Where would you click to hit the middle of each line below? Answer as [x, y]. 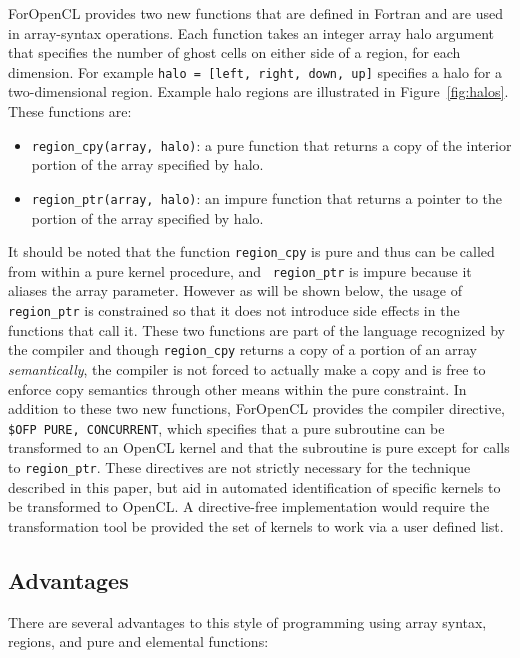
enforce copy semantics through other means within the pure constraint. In [237, 388]
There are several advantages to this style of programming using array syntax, [247, 621]
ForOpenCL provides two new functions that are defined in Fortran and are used [255, 13]
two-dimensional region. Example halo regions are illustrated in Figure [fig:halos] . [258, 91]
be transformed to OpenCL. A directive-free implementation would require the [249, 506]
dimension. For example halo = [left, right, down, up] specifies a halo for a [255, 71]
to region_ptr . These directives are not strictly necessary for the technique [239, 467]
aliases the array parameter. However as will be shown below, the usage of [235, 290]
